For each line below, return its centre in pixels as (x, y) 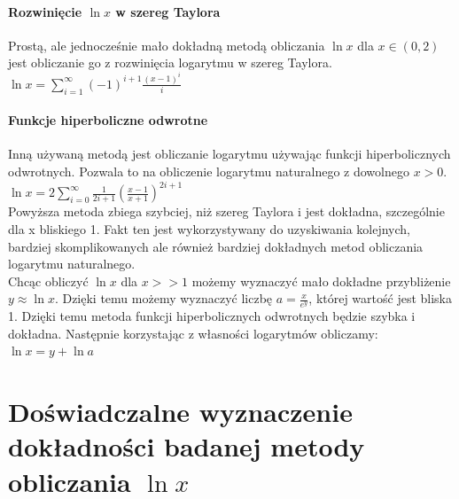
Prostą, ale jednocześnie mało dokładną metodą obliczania (167, 45)
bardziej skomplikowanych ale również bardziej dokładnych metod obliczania (216, 246)
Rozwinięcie (45, 11)
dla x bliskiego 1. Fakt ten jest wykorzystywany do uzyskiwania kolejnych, (209, 229)
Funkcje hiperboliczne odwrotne (108, 120)
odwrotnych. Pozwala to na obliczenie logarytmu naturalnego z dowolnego (209, 172)
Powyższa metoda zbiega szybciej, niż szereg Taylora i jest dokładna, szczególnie (226, 211)
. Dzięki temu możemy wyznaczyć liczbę (163, 298)
